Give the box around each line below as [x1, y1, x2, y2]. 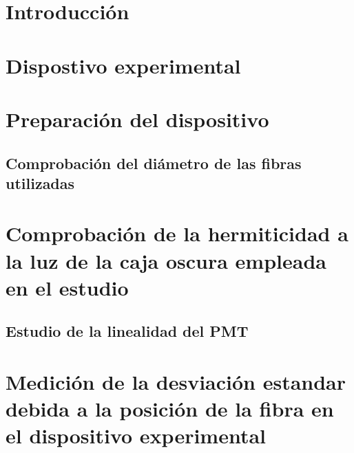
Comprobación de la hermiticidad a [6, 219, 348, 247]
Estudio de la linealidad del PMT [6, 320, 249, 342]
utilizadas [6, 172, 75, 193]
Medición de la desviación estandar [6, 368, 346, 396]
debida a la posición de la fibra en [6, 395, 334, 423]
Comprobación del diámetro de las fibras [6, 152, 302, 173]
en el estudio [6, 273, 129, 301]
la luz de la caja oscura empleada [6, 246, 326, 274]
